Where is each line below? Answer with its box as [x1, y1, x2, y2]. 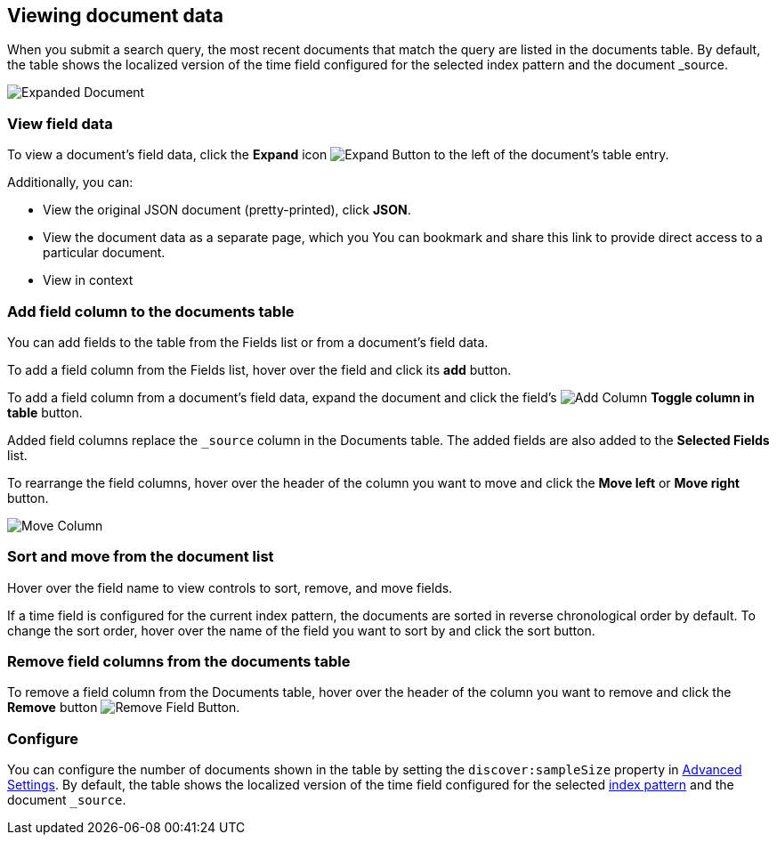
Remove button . [7, 700, 240, 716]
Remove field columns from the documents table [7, 652, 351, 671]
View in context [43, 272, 134, 288]
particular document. [43, 245, 166, 261]
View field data [7, 114, 113, 133]
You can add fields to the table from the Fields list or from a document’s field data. [7, 334, 489, 350]
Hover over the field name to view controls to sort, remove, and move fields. [7, 579, 453, 595]
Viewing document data [7, 4, 223, 27]
